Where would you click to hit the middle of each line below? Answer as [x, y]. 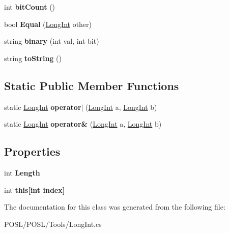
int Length [22, 172]
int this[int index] [35, 190]
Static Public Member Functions [92, 85]
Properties [32, 151]
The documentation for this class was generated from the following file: [115, 207]
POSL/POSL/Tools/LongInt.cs [53, 224]
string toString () [33, 58]
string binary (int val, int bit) [52, 41]
